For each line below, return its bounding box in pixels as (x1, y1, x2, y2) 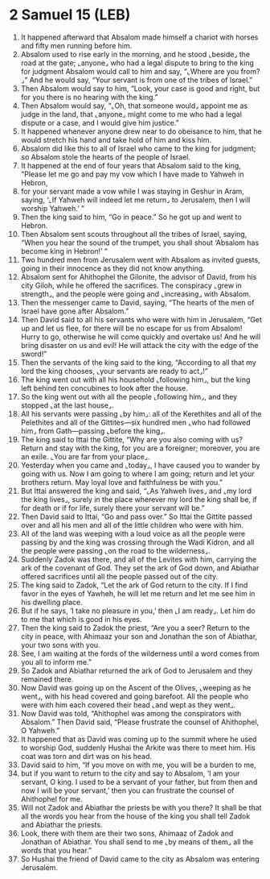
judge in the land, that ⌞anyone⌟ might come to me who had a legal (20, 109, 242, 118)
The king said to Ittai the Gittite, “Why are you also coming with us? (20, 434, 243, 444)
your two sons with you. (20, 640, 100, 649)
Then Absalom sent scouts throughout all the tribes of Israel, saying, (20, 229, 247, 238)
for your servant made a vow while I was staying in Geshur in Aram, (20, 186, 244, 196)
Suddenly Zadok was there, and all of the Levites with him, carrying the (20, 554, 257, 564)
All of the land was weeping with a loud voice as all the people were (20, 529, 246, 538)
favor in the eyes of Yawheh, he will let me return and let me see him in (20, 588, 256, 598)
